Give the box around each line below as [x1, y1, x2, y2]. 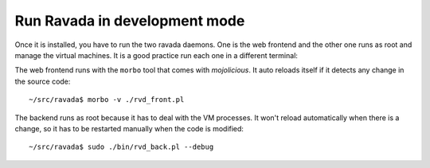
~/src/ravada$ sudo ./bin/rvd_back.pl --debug [29, 143, 214, 151]
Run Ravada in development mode [14, 12, 245, 29]
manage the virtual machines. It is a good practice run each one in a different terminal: [14, 50, 299, 60]
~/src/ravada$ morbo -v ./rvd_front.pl [29, 96, 185, 104]
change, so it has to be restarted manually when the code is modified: [14, 123, 244, 133]
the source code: [14, 76, 71, 86]
